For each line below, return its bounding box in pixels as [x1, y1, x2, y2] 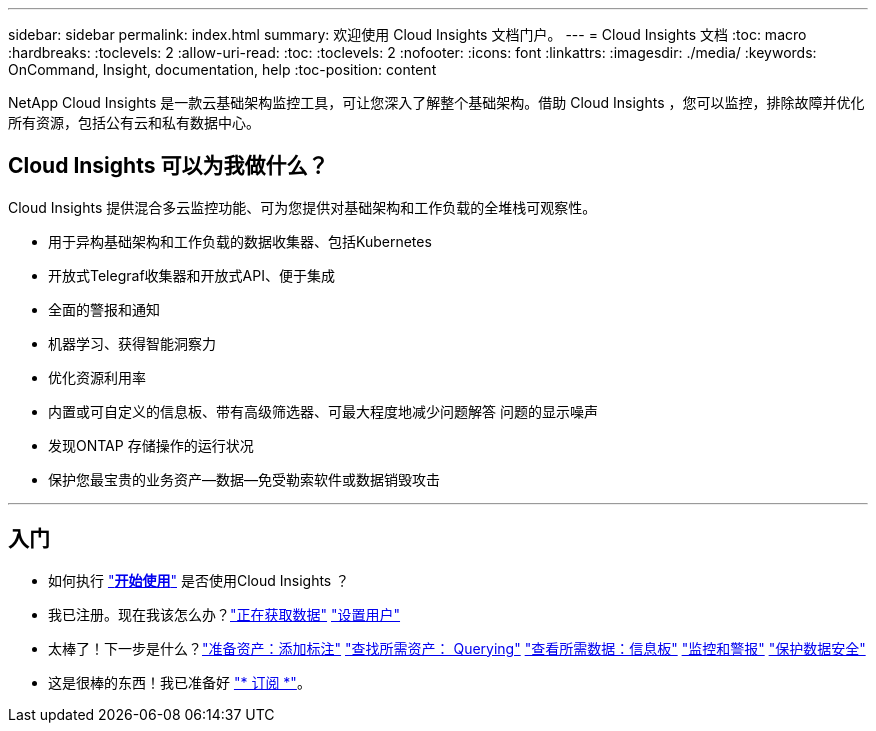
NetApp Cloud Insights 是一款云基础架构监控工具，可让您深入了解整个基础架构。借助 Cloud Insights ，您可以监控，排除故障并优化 [8, 94, 865, 111]
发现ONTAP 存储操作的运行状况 [48, 436, 254, 454]
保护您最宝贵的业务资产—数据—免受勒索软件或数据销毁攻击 [48, 470, 440, 488]
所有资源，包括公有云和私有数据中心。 [8, 114, 260, 131]
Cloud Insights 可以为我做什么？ [8, 153, 329, 179]
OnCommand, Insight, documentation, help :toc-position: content [8, 61, 437, 78]
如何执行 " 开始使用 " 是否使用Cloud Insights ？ [48, 571, 350, 589]
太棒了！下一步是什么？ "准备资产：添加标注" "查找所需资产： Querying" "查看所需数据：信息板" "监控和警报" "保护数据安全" [48, 639, 866, 657]
